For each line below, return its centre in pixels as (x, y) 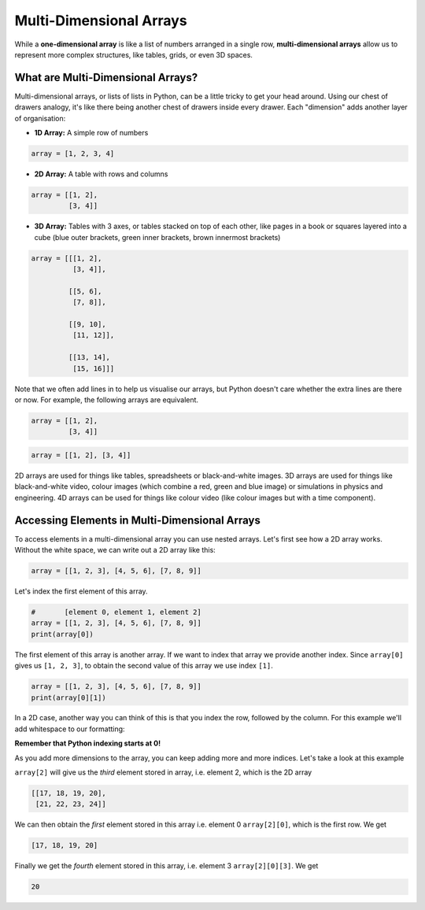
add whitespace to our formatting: (70, 729)
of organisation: (40, 118)
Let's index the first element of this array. (81, 591)
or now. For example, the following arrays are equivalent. (107, 400)
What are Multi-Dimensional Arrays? (106, 78)
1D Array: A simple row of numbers (91, 133)
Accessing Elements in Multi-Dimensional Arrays (138, 520)
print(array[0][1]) (68, 697)
